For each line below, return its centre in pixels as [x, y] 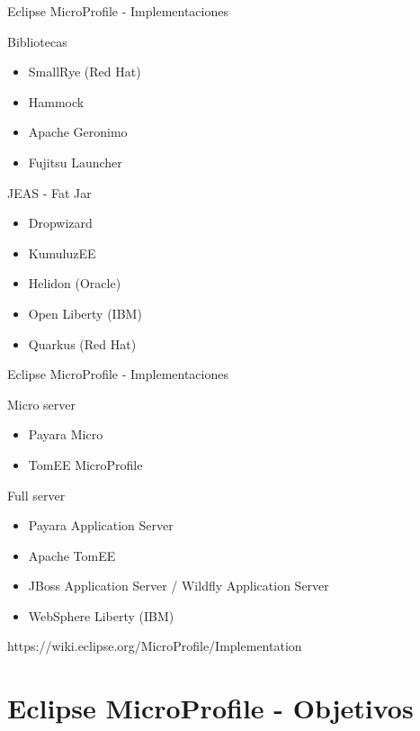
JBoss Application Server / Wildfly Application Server [179, 586]
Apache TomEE [72, 555]
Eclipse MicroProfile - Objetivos [210, 708]
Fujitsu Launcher [75, 162]
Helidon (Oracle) [75, 283]
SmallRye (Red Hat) [85, 72]
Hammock [56, 101]
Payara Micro [66, 434]
